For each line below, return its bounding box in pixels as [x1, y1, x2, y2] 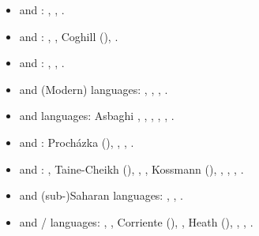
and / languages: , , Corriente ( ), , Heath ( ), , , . [19, 213, 253, 230]
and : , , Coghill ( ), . [19, 28, 118, 44]
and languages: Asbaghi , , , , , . [19, 107, 175, 124]
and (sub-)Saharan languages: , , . [19, 187, 183, 204]
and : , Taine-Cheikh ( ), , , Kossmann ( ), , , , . [19, 160, 244, 177]
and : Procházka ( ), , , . [19, 133, 134, 150]
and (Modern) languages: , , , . [19, 81, 168, 97]
